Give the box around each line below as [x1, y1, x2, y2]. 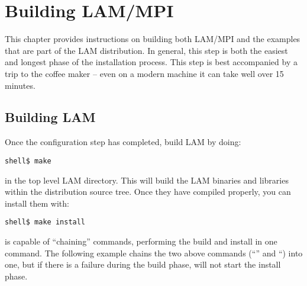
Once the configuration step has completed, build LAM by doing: [5, 136, 241, 148]
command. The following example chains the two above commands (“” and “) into [5, 246, 303, 259]
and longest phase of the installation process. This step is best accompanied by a [5, 56, 298, 68]
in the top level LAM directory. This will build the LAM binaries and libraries [5, 173, 289, 186]
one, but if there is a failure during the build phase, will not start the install [5, 258, 281, 271]
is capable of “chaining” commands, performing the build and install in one [5, 234, 277, 247]
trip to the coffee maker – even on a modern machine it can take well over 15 [5, 67, 284, 79]
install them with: [5, 197, 69, 209]
